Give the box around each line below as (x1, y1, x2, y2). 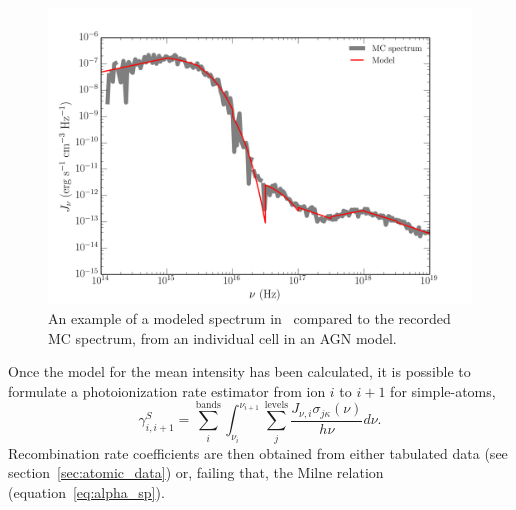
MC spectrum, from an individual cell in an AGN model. (48, 327, 397, 348)
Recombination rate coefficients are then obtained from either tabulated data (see (8, 442, 508, 463)
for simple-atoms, (390, 380, 496, 401)
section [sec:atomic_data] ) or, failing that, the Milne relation (8, 462, 384, 483)
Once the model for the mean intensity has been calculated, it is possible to (8, 361, 471, 382)
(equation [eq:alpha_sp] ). (8, 481, 165, 502)
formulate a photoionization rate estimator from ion (8, 380, 326, 401)
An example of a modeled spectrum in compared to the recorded (48, 308, 451, 329)
